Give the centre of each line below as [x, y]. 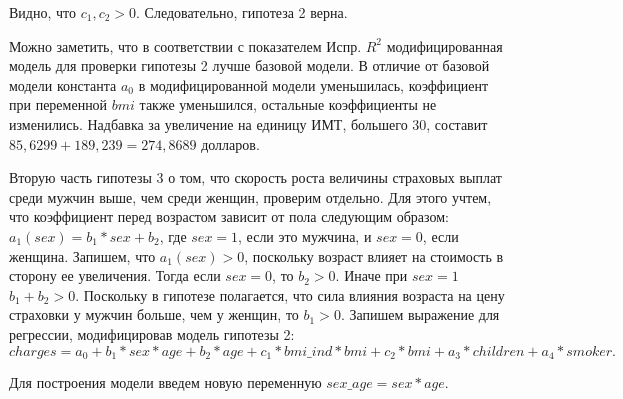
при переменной [58, 104]
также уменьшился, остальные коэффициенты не [288, 104]
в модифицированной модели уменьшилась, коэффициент [313, 84]
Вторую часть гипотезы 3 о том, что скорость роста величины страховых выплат [255, 177]
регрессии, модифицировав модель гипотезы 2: [152, 333]
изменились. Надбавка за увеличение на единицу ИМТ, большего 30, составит [248, 123]
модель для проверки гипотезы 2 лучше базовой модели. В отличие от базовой [249, 65]
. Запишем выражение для [420, 314]
